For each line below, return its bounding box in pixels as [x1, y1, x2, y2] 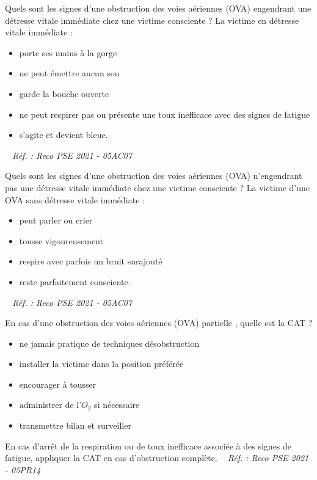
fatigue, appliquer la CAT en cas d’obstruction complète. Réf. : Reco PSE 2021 [5, 451, 309, 464]
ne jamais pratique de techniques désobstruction [19, 336, 200, 349]
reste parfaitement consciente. [19, 275, 131, 288]
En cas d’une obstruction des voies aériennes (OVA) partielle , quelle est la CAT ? [5, 316, 313, 329]
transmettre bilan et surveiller [19, 419, 131, 432]
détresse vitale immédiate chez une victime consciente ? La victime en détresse [5, 13, 299, 26]
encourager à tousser [19, 377, 97, 390]
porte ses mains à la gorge [19, 46, 117, 59]
